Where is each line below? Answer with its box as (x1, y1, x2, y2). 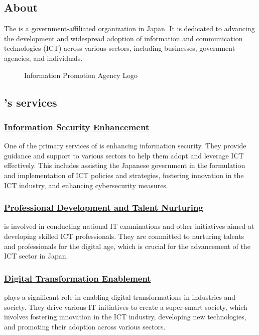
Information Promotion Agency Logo (24, 69, 138, 80)
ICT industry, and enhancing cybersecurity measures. (4, 180, 168, 190)
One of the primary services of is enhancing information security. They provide (4, 140, 246, 151)
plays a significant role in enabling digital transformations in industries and (4, 291, 236, 302)
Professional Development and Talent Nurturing (4, 201, 203, 214)
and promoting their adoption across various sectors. (4, 321, 166, 331)
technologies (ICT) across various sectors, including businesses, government (4, 43, 235, 53)
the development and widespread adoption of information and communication (4, 33, 243, 43)
